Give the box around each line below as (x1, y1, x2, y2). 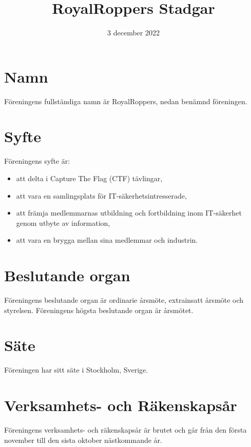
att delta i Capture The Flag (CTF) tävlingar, (16, 172, 163, 183)
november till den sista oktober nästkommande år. (4, 434, 162, 445)
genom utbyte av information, (16, 217, 110, 228)
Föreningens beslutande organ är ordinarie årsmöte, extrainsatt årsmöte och (4, 295, 244, 305)
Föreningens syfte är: (4, 156, 70, 166)
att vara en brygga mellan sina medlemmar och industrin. (16, 235, 198, 245)
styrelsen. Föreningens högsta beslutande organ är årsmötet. (4, 304, 194, 315)
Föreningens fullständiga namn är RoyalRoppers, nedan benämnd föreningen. (4, 95, 247, 106)
